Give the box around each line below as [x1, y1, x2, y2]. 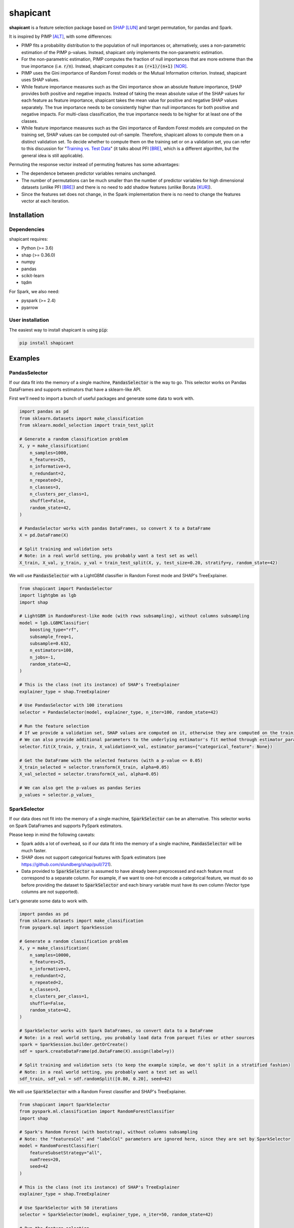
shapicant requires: [9, 236, 49, 242]
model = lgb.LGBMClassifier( [19, 620, 90, 626]
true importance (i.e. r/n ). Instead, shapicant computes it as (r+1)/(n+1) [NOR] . [21, 63, 188, 69]
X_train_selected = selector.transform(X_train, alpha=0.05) [19, 764, 170, 770]
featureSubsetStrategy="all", [29, 1150, 102, 1155]
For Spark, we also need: [9, 288, 60, 294]
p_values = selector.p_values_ [19, 792, 95, 798]
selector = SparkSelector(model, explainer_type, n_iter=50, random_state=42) [19, 1212, 213, 1218]
